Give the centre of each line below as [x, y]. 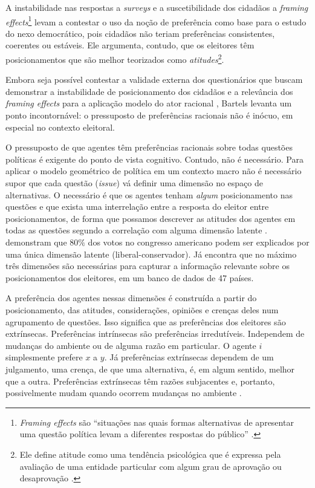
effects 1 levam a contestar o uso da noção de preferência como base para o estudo [156, 21]
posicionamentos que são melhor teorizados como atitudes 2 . [115, 58]
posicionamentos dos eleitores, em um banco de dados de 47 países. [130, 277]
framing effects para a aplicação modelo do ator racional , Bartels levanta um [149, 103]
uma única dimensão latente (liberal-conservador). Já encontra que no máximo [151, 254]
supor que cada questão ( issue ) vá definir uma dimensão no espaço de [134, 183]
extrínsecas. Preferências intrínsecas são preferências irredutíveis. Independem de [155, 333]
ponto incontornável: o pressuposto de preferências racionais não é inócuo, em [149, 115]
